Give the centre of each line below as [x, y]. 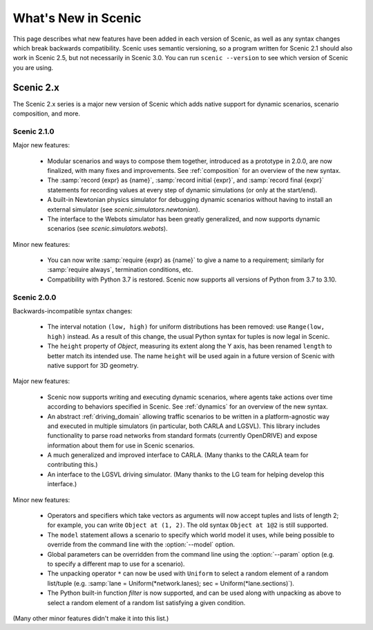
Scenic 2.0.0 [35, 297]
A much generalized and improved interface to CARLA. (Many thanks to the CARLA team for [178, 455]
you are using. [33, 67]
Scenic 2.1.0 [34, 131]
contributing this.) [73, 465]
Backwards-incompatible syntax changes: [73, 311]
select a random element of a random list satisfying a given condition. [146, 602]
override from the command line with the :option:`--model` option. [141, 545]
